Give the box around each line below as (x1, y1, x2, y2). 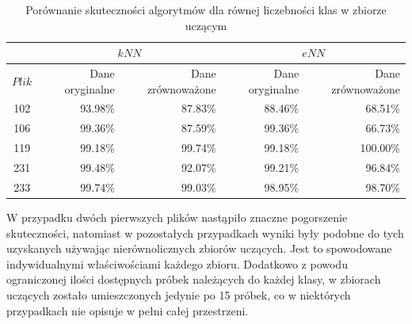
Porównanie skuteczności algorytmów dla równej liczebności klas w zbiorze (25, 2, 387, 17)
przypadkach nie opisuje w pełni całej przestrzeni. (6, 302, 249, 318)
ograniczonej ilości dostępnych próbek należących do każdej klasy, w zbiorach (6, 271, 381, 288)
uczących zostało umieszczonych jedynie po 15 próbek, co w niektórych (6, 286, 351, 303)
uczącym (185, 17, 227, 33)
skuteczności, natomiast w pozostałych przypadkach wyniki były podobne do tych (6, 224, 404, 241)
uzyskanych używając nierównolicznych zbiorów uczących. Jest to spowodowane (6, 240, 392, 257)
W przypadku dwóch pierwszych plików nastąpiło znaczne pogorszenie (6, 208, 348, 225)
